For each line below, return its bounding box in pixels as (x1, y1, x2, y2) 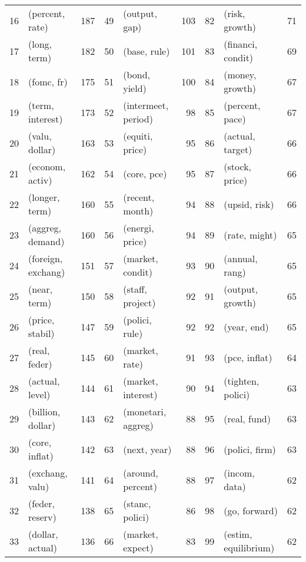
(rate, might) (224, 227, 277, 242)
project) (123, 296, 156, 309)
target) (224, 143, 252, 156)
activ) (28, 173, 52, 187)
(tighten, (224, 374, 260, 388)
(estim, (224, 527, 252, 541)
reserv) (28, 510, 56, 524)
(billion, (28, 405, 61, 418)
